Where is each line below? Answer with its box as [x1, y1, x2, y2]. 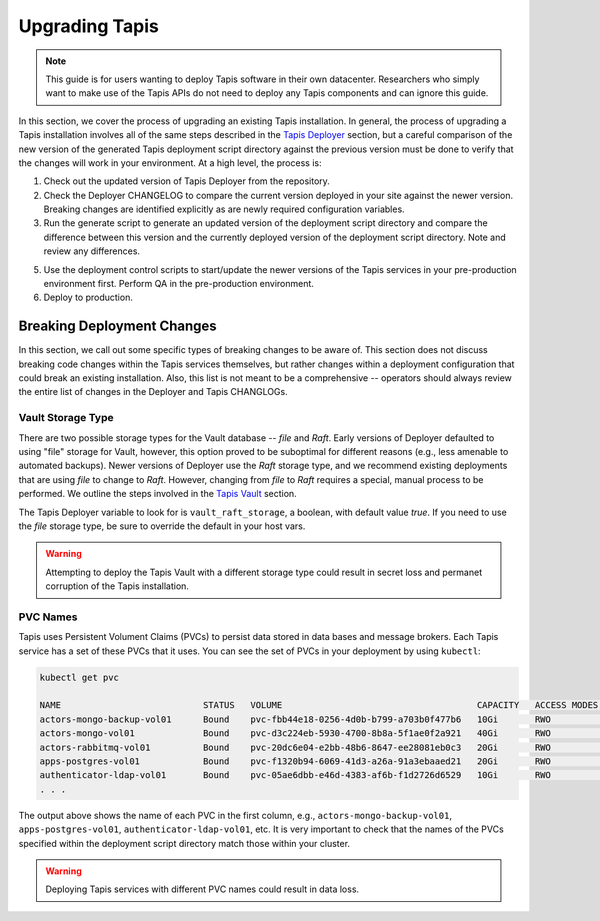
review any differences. [43, 245, 140, 257]
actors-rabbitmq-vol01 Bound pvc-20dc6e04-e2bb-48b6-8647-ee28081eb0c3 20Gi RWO [39, 741, 552, 753]
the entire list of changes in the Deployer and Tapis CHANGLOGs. [18, 386, 289, 398]
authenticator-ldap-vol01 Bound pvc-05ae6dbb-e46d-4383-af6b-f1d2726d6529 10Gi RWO [39, 770, 552, 781]
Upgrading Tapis [18, 15, 159, 37]
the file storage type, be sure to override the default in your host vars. [18, 520, 306, 532]
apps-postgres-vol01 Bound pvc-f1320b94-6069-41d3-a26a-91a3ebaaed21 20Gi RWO [39, 756, 552, 767]
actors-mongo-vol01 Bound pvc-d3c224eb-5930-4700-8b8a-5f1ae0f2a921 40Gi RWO [39, 728, 552, 739]
